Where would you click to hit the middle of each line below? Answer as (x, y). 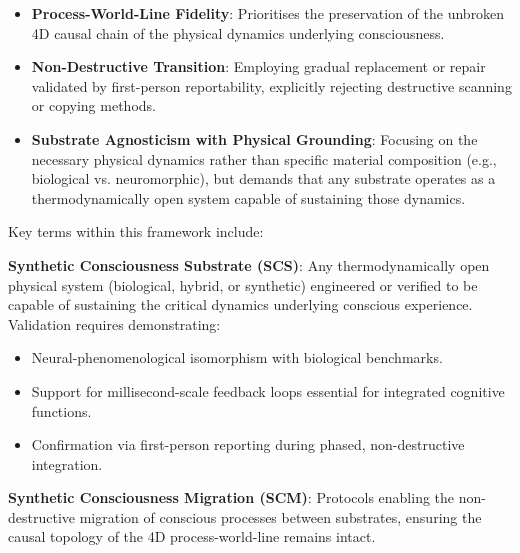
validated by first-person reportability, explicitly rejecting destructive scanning (271, 85)
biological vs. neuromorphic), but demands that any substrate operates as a (263, 178)
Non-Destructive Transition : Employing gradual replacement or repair (258, 66)
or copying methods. (93, 105)
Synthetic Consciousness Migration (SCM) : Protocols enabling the (231, 497)
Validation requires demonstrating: (114, 323)
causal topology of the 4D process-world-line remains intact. (192, 536)
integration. (67, 463)
